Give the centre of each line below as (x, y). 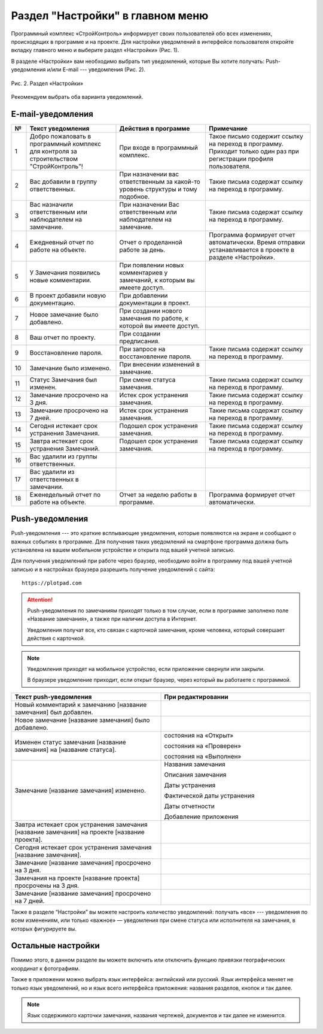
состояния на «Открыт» (199, 735)
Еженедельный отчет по (65, 494)
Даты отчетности (189, 806)
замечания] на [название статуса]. (65, 749)
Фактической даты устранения (209, 796)
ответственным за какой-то (160, 182)
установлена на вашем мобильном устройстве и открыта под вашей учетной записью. (123, 550)
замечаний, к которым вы (157, 280)
